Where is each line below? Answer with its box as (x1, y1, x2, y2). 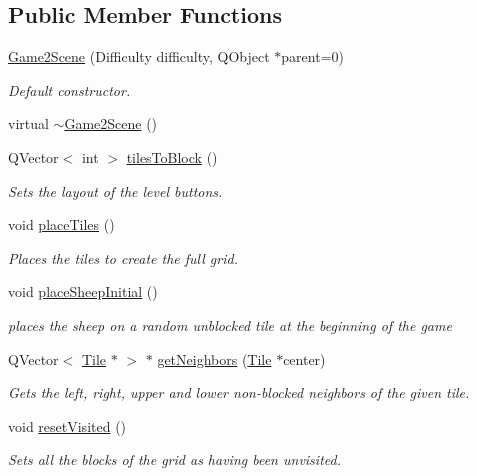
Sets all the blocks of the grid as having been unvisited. (8, 449, 341, 470)
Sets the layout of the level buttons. (8, 180, 223, 201)
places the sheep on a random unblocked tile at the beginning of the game (8, 314, 452, 335)
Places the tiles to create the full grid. (8, 247, 238, 268)
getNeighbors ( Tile (157, 348, 272, 369)
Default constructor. (8, 79, 131, 100)
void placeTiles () (8, 214, 115, 235)
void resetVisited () (8, 415, 127, 436)
